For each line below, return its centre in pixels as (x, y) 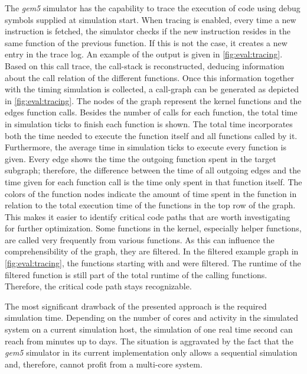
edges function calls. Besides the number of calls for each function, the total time (151, 112)
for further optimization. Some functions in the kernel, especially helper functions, (153, 228)
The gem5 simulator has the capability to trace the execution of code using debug (153, 8)
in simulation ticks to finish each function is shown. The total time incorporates (149, 123)
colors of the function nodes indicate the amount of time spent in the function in (151, 193)
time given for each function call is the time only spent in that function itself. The (153, 181)
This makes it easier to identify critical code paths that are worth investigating (148, 216)
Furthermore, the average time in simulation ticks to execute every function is (146, 147)
